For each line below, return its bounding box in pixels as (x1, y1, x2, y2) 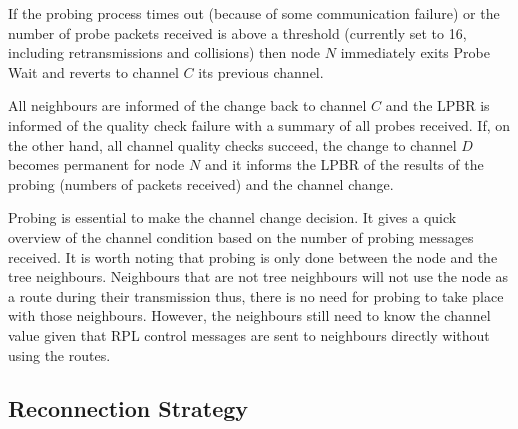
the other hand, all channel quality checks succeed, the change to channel (8, 134, 457, 155)
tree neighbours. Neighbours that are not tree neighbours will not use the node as (8, 266, 508, 287)
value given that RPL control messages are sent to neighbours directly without (8, 324, 490, 345)
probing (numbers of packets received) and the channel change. (8, 173, 394, 194)
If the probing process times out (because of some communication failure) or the (8, 3, 500, 23)
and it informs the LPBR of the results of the (204, 154, 484, 175)
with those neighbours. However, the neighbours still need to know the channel (8, 305, 491, 326)
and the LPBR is (385, 95, 490, 116)
